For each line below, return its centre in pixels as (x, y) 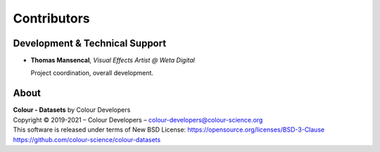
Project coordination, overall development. (92, 73)
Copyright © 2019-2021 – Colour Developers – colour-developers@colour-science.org (138, 120)
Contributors (52, 18)
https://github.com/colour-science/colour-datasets (87, 139)
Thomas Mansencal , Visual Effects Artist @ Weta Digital (113, 61)
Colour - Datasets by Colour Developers (72, 110)
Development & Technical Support (90, 43)
